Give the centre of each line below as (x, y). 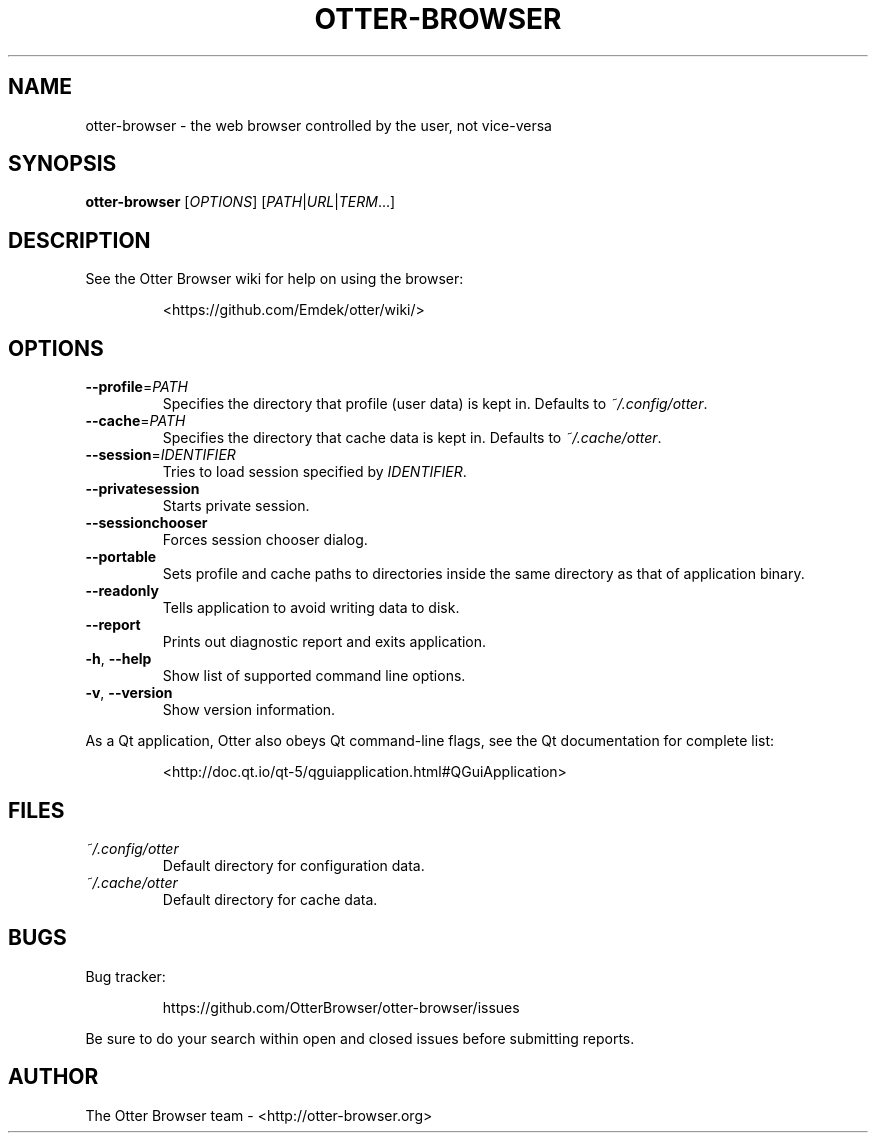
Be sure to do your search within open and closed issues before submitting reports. (360, 1038)
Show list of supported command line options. (314, 676)
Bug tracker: (125, 976)
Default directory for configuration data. (293, 865)
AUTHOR (53, 1077)
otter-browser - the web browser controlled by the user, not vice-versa (318, 125)
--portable (121, 557)
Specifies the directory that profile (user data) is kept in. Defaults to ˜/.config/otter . (435, 404)
